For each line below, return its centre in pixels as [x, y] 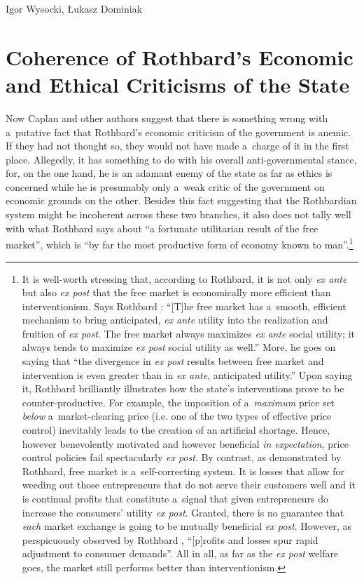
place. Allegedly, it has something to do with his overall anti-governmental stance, [181, 159]
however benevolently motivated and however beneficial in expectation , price [185, 443]
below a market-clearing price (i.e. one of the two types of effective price [177, 416]
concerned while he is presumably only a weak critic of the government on [165, 186]
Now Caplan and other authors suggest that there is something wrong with [167, 118]
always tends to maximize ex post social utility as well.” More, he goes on [179, 347]
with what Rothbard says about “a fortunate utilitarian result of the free [162, 228]
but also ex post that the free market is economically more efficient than [176, 292]
